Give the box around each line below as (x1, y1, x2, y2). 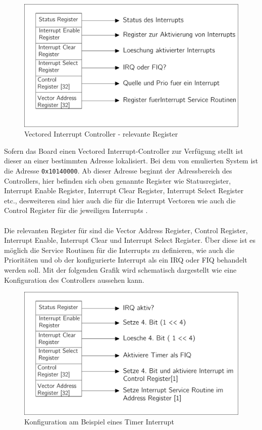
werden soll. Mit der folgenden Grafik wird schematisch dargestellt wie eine (4, 265, 237, 275)
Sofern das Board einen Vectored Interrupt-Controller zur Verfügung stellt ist (4, 145, 243, 156)
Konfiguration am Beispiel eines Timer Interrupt (24, 416, 174, 427)
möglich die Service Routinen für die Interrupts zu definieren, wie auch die (4, 244, 235, 255)
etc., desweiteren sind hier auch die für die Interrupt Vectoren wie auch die (4, 195, 236, 205)
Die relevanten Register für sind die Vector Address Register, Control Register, (4, 225, 248, 235)
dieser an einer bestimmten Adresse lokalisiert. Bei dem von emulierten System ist (4, 155, 258, 166)
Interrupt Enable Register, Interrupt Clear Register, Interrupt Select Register (4, 185, 244, 196)
